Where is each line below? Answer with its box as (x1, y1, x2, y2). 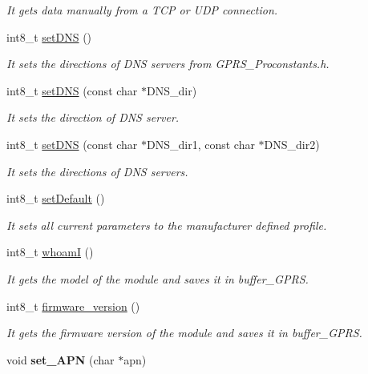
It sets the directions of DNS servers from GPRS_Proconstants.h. (6, 55, 330, 72)
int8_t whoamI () (6, 243, 94, 260)
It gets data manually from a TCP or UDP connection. (6, 2, 278, 18)
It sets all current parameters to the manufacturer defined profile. (6, 216, 327, 233)
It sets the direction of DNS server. (6, 109, 180, 126)
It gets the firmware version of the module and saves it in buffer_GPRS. (6, 324, 362, 341)
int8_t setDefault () (6, 190, 105, 207)
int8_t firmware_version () (6, 297, 140, 314)
